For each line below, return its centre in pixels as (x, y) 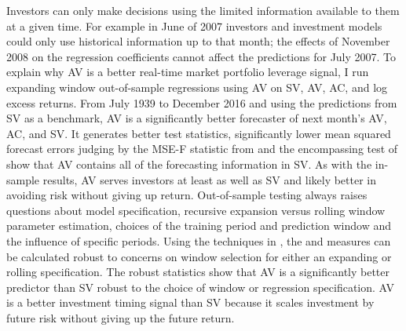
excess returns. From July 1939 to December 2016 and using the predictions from (202, 102)
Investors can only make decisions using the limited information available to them (203, 10)
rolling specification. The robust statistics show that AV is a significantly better (198, 272)
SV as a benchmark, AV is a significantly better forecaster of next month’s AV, (197, 118)
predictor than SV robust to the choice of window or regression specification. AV (201, 287)
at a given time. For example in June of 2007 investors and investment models (194, 25)
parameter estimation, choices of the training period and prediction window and (199, 226)
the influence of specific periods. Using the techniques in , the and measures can (199, 240)
